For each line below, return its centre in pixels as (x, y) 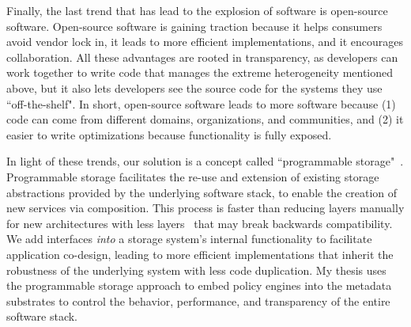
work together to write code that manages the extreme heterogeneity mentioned (200, 72)
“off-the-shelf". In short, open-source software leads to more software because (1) (201, 103)
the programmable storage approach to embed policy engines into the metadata (199, 285)
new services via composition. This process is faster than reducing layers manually (205, 208)
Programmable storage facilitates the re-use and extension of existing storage (193, 176)
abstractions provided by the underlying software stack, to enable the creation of (202, 192)
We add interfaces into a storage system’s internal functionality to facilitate (189, 239)
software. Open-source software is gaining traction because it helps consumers (194, 26)
